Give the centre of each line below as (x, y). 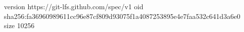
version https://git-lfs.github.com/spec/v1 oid (74, 6)
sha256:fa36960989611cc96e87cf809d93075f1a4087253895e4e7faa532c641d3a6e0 (122, 16)
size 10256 (19, 25)
